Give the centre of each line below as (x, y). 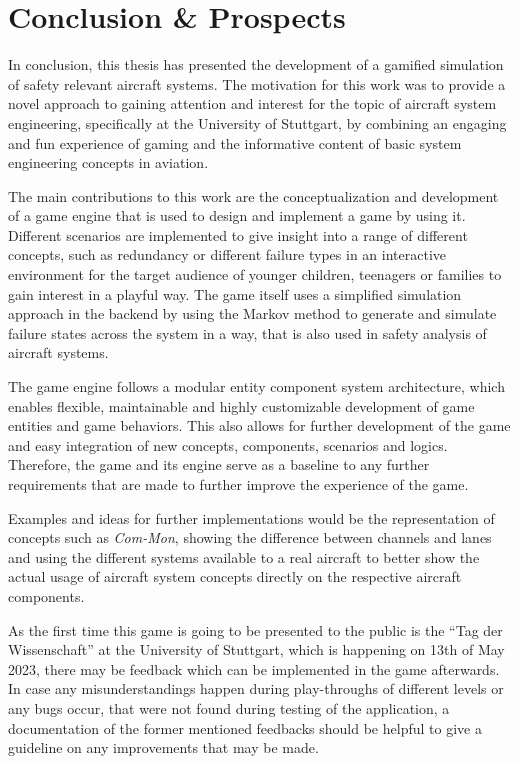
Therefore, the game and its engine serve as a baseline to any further (219, 464)
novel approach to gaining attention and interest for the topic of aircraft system (252, 103)
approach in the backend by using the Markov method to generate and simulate (252, 313)
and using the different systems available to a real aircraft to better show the (244, 556)
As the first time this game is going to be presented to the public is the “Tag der (255, 629)
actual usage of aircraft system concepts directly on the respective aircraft (235, 576)
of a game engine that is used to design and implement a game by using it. (237, 215)
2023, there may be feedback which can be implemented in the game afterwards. (254, 668)
